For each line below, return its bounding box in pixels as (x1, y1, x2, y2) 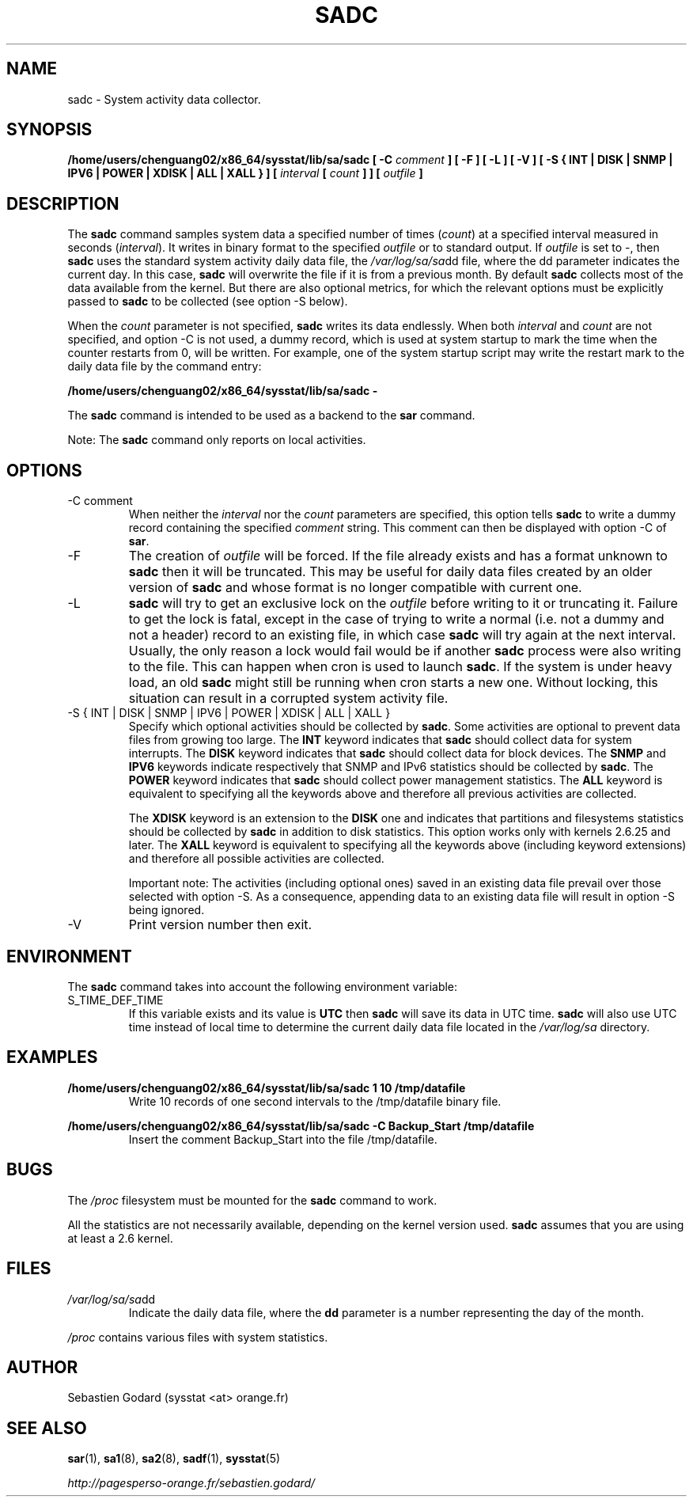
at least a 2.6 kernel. (67, 1231, 173, 1245)
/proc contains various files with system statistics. (67, 1330, 328, 1344)
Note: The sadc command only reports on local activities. (67, 433, 366, 447)
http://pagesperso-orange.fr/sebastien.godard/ (67, 1476, 316, 1490)
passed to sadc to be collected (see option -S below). (67, 294, 348, 309)
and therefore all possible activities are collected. (128, 852, 384, 866)
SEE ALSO (6, 1418, 87, 1438)
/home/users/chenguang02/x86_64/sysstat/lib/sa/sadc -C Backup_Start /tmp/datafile (67, 1118, 535, 1133)
